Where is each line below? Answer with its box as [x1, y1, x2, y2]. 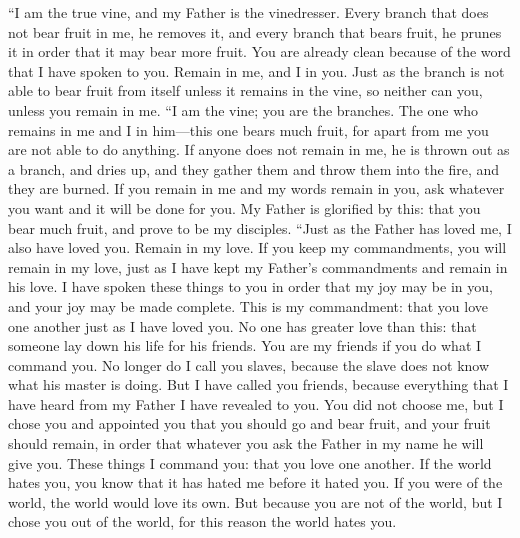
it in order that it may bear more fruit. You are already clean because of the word [8, 41, 511, 62]
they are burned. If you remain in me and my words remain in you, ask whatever [8, 178, 505, 199]
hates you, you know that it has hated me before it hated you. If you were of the [8, 472, 503, 493]
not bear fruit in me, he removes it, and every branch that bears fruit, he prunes [8, 21, 502, 42]
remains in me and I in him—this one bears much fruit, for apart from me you [8, 119, 489, 140]
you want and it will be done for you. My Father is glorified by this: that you [8, 197, 481, 218]
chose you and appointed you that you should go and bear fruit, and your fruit [8, 413, 491, 434]
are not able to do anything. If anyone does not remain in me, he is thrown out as [8, 139, 510, 160]
